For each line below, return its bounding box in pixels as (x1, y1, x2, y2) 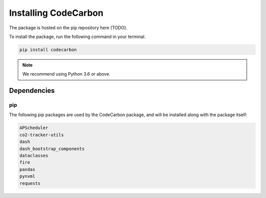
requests (19, 180, 41, 186)
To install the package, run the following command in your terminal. (9, 34, 146, 40)
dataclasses (19, 153, 49, 158)
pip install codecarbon (19, 47, 77, 52)
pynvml (19, 173, 35, 179)
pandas (19, 166, 35, 172)
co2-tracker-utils (19, 132, 64, 138)
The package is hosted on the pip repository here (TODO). (9, 25, 128, 31)
